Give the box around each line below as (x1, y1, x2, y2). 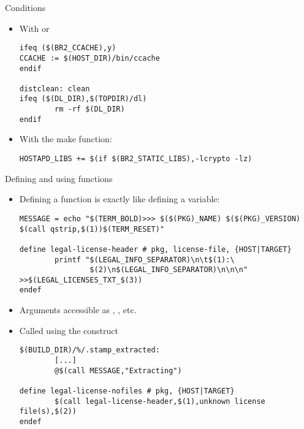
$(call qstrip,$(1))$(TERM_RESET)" (19, 224, 165, 233)
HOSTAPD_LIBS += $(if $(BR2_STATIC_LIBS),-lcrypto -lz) (19, 154, 253, 164)
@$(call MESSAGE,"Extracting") (55, 366, 182, 375)
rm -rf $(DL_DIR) (55, 105, 125, 114)
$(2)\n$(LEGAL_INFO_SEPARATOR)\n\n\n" (89, 265, 248, 275)
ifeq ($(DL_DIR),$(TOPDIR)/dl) (19, 94, 147, 104)
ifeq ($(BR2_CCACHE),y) (19, 44, 116, 53)
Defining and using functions (5, 172, 113, 184)
